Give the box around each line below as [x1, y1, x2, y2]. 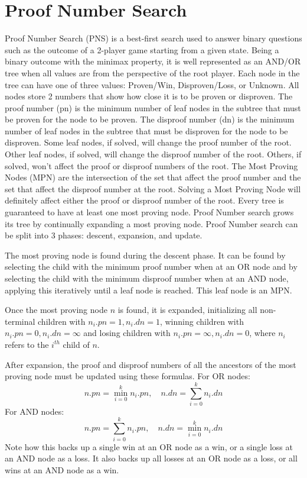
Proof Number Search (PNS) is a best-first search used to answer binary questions [5, 32, 302, 44]
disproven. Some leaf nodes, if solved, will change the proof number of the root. [5, 136, 292, 148]
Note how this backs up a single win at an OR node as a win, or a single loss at [5, 440, 293, 453]
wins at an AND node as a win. [5, 463, 119, 476]
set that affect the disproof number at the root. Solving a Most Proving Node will [5, 182, 301, 195]
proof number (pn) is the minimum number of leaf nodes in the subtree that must [5, 101, 301, 114]
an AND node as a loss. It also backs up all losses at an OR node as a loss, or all [5, 452, 298, 464]
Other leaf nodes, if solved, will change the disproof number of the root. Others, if [5, 148, 302, 160]
